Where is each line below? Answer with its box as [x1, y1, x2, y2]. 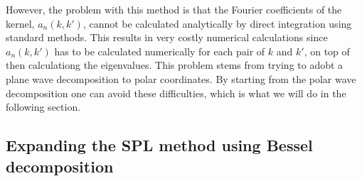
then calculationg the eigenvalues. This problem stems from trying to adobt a [6, 57, 344, 72]
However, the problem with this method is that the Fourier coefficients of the [6, 2, 342, 16]
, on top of [304, 43, 350, 58]
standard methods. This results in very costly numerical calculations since [6, 30, 328, 45]
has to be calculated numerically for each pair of [54, 43, 265, 58]
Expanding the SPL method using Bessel [6, 134, 313, 156]
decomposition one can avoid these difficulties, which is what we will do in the [6, 85, 346, 100]
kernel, [6, 16, 35, 31]
